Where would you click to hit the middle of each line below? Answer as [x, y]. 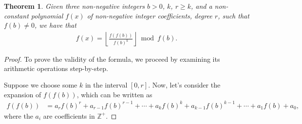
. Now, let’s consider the [184, 85]
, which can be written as [114, 94]
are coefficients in [69, 115]
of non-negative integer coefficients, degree [150, 15]
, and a [201, 6]
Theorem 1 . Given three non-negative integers [75, 6]
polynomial [47, 15]
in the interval [106, 85]
